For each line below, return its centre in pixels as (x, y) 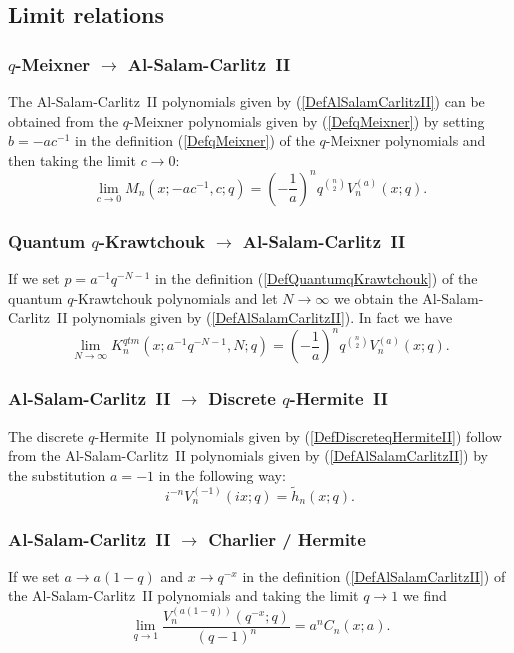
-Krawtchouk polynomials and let (175, 297)
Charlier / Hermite (287, 538)
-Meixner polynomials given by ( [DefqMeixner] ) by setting (307, 120)
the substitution (57, 474)
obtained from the (63, 120)
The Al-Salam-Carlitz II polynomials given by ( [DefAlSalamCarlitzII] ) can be (246, 101)
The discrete (46, 435)
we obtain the (375, 297)
